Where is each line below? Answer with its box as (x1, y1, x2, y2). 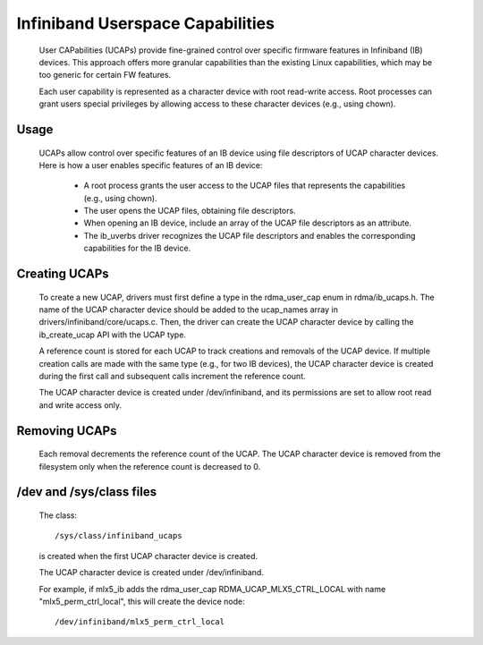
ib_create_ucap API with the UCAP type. (38, 329, 187, 340)
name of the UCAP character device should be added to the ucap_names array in (38, 304, 339, 315)
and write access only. (38, 399, 123, 411)
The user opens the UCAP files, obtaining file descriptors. (83, 206, 296, 216)
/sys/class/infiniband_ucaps (55, 530, 182, 541)
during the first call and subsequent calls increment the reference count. (38, 371, 306, 381)
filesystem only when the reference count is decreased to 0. (38, 461, 261, 471)
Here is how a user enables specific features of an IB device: (38, 159, 263, 170)
